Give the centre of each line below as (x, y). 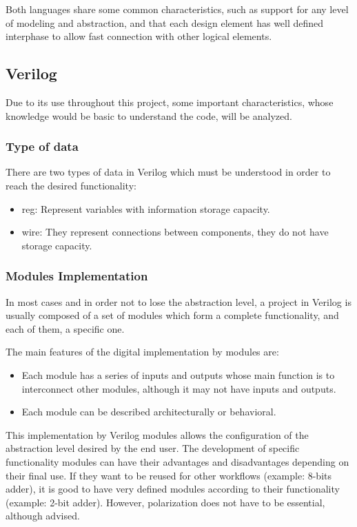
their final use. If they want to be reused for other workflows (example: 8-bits (169, 475)
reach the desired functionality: (71, 185)
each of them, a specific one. (65, 328)
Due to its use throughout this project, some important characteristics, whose (170, 102)
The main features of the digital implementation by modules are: (142, 352)
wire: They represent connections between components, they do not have (175, 232)
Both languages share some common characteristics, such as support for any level (177, 9)
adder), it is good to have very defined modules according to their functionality (173, 489)
